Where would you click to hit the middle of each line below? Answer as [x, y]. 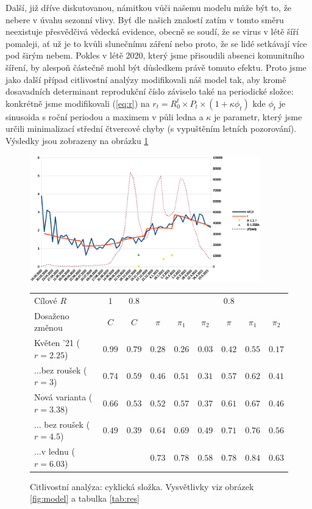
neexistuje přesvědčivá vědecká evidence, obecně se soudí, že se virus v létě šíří [152, 31]
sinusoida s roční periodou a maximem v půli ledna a [105, 116]
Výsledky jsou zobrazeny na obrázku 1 [77, 140]
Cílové [46, 300]
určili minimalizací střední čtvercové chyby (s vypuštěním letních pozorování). [151, 128]
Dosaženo [52, 315]
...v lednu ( [55, 451]
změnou [48, 327]
